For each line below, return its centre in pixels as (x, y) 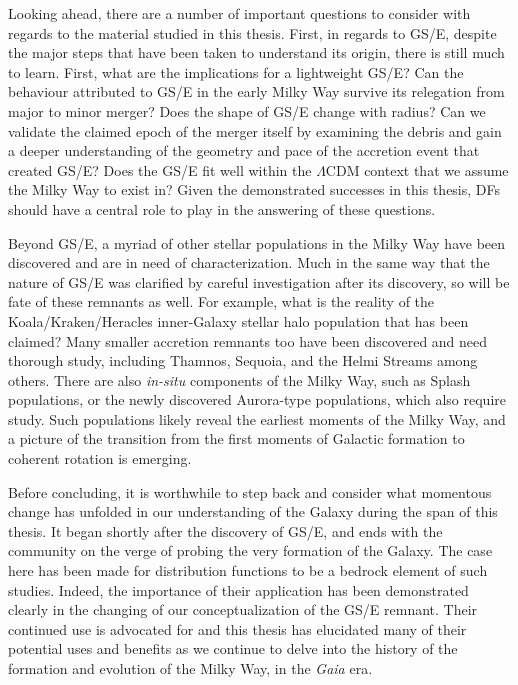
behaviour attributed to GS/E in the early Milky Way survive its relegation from (256, 91)
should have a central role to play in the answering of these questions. (222, 208)
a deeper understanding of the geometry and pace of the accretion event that (244, 150)
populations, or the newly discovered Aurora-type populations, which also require (257, 399)
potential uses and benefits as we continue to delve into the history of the (233, 648)
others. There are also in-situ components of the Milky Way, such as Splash (239, 379)
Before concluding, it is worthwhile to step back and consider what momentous (250, 491)
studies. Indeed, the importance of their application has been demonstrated (238, 589)
